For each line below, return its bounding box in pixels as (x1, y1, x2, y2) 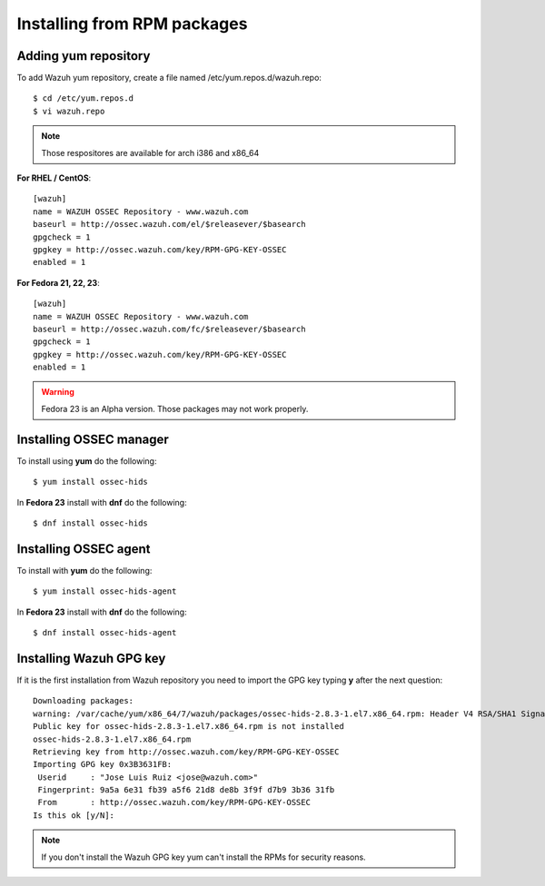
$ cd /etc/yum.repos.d (33, 94, 134, 103)
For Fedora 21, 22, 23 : (16, 277, 100, 288)
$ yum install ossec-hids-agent (33, 586, 177, 596)
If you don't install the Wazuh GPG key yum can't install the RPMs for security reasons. (41, 852, 367, 862)
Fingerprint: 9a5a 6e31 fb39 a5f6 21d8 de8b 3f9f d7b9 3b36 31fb (37, 785, 335, 795)
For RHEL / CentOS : (16, 172, 92, 183)
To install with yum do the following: (16, 565, 153, 576)
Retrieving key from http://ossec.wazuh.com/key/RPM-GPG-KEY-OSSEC (33, 746, 340, 757)
